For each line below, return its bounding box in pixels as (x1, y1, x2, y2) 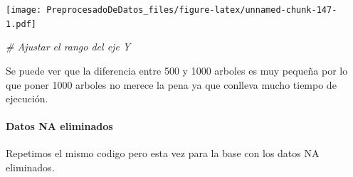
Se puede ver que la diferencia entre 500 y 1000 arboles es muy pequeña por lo (6, 63, 348, 77)
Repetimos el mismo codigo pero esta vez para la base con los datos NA (6, 146, 320, 161)
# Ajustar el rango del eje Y (6, 39, 131, 54)
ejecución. (6, 91, 48, 106)
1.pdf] (6, 18, 36, 29)
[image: (6, 5, 42, 15)
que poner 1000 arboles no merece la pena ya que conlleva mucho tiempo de (6, 77, 337, 92)
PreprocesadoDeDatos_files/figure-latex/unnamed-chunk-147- (46, 5, 337, 15)
